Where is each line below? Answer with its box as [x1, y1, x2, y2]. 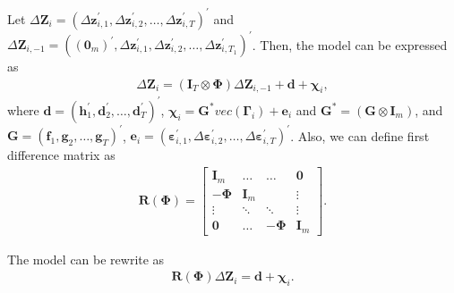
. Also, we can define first [290, 126, 430, 145]
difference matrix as [7, 146, 116, 164]
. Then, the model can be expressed [252, 35, 448, 53]
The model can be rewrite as [7, 249, 165, 268]
